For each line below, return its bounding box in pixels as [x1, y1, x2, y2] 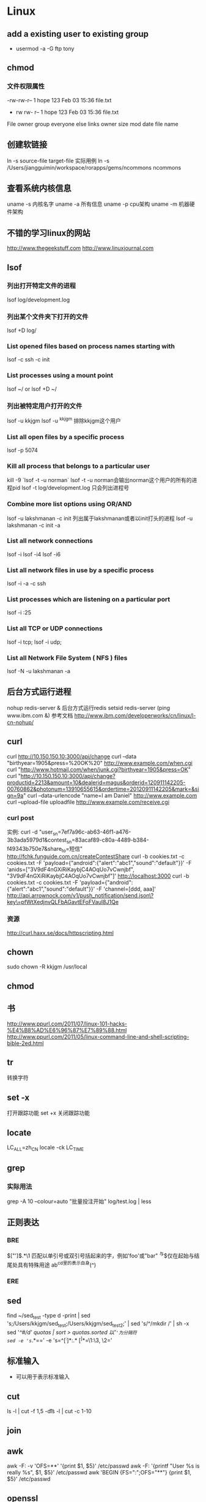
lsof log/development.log [7, 296, 70, 303]
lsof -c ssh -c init [7, 356, 50, 363]
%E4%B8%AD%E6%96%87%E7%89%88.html [7, 1026, 127, 1033]
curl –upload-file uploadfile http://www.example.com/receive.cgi [7, 798, 170, 806]
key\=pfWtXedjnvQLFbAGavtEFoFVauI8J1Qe [7, 899, 119, 906]
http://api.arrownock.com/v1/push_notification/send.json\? [7, 892, 154, 899]
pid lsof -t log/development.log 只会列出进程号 [12, 484, 130, 491]
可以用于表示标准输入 [15, 1373, 70, 1381]
